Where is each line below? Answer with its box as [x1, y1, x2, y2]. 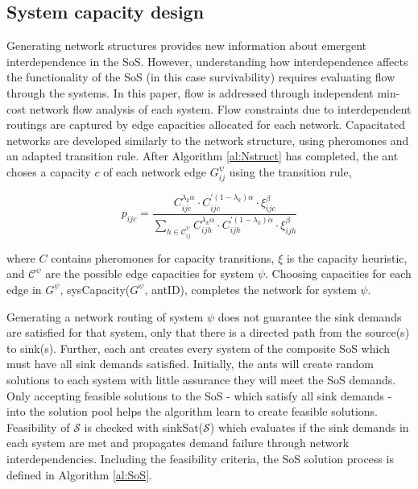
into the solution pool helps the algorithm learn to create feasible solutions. [6, 403, 378, 420]
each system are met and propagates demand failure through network [6, 434, 350, 451]
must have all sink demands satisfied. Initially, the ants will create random [6, 355, 374, 372]
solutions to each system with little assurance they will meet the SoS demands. [6, 371, 396, 387]
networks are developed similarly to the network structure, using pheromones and [6, 131, 409, 148]
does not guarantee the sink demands [217, 308, 402, 325]
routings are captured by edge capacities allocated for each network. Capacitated [6, 116, 405, 133]
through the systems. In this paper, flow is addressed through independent [6, 84, 374, 101]
